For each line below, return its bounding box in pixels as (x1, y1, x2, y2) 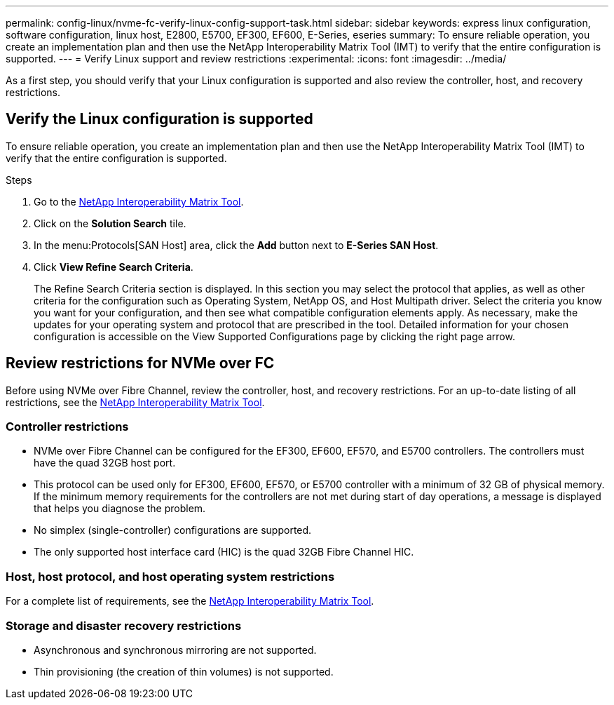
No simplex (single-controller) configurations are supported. (34, 524, 312, 537)
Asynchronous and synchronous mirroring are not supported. (34, 643, 317, 656)
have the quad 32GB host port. (34, 457, 176, 469)
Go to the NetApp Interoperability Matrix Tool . (34, 195, 244, 208)
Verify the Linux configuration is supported (6, 110, 313, 128)
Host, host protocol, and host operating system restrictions (6, 569, 335, 584)
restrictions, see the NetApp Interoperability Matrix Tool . (6, 396, 265, 408)
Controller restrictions (6, 419, 129, 434)
